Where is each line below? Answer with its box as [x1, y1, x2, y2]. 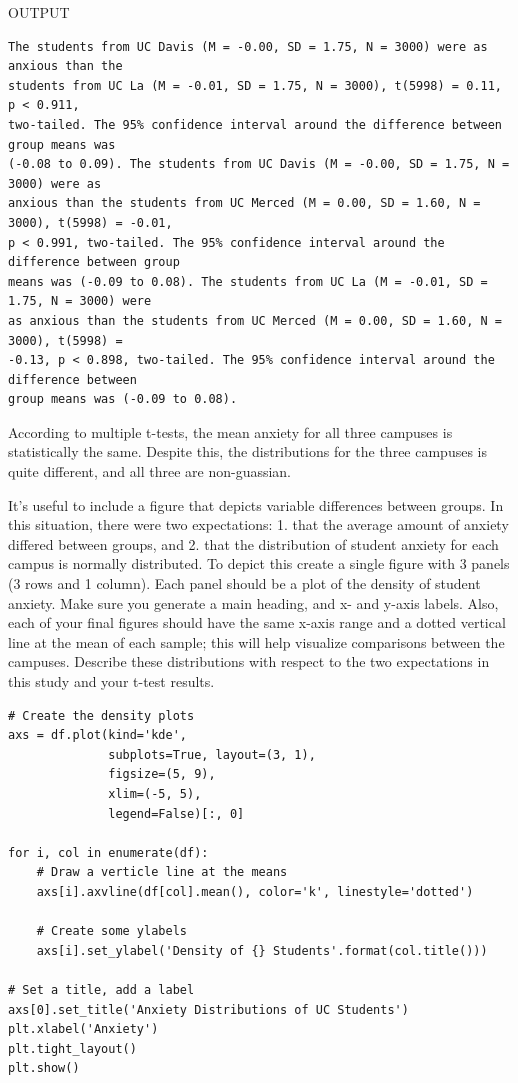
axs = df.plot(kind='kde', [8, 728, 187, 743]
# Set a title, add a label [8, 982, 195, 997]
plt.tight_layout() [8, 1041, 137, 1056]
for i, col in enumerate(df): [8, 845, 209, 860]
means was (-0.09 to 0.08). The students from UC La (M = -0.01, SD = [8, 274, 488, 289]
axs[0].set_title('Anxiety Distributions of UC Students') [8, 1002, 409, 1017]
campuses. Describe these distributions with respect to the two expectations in [8, 651, 490, 672]
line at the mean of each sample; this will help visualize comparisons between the [8, 631, 505, 652]
